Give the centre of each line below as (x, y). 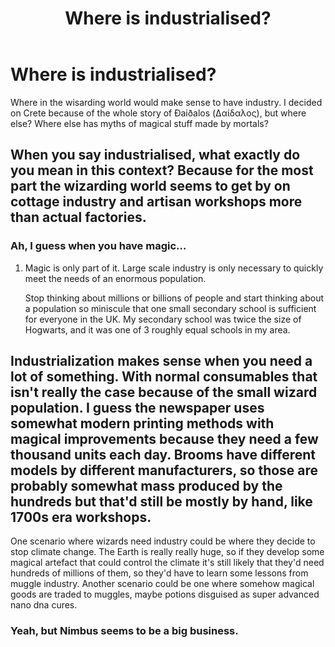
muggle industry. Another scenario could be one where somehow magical (162, 584)
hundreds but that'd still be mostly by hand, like (161, 502)
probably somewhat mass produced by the (146, 486)
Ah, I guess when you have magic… (98, 246)
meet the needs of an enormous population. (115, 278)
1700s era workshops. (81, 517)
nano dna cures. (44, 605)
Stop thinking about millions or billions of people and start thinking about (174, 298)
